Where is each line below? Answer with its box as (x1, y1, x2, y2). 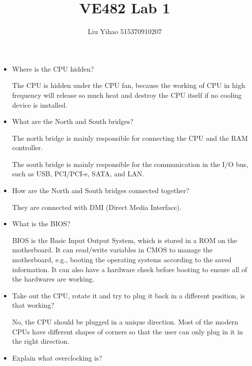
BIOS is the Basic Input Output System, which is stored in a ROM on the (12, 235, 237, 245)
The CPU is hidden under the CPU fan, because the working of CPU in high (12, 80, 245, 90)
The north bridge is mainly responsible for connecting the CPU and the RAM (12, 132, 248, 143)
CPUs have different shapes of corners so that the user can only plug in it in (12, 326, 243, 336)
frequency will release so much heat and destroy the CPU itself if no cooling (12, 89, 242, 100)
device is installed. (12, 99, 68, 110)
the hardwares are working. (12, 274, 95, 284)
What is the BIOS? (12, 218, 71, 229)
